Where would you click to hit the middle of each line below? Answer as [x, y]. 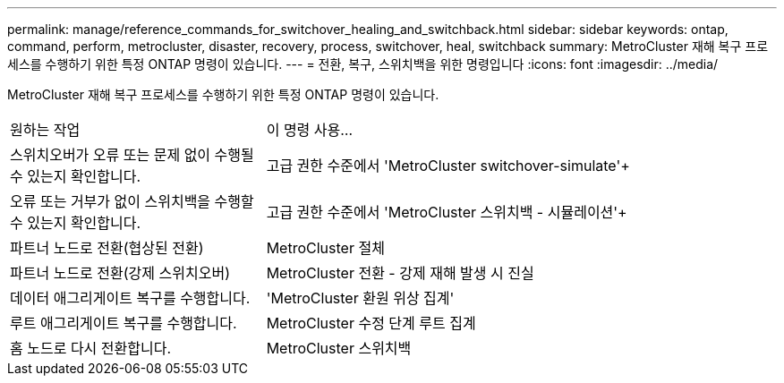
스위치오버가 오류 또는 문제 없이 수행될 [132, 155]
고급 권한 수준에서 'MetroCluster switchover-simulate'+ [448, 166]
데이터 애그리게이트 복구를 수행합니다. [130, 298]
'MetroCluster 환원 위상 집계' [360, 298]
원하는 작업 [45, 130]
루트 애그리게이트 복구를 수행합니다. [124, 323]
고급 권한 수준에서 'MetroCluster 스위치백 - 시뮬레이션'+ [447, 212]
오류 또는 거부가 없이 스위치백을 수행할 [132, 201]
